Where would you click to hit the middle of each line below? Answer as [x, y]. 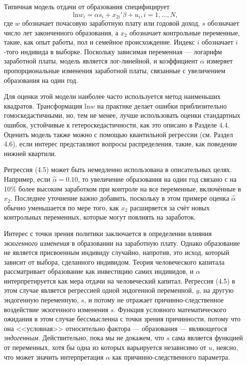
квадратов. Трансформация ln [47, 105]
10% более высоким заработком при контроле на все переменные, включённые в [123, 188]
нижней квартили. [30, 153]
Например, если [27, 179]
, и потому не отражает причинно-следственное [154, 300]
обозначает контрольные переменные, [185, 32]
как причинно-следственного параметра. [171, 357]
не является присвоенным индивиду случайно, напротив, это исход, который [117, 252]
